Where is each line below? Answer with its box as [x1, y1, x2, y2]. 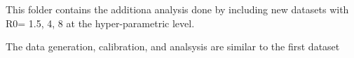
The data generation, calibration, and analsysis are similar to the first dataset [6, 39, 340, 54]
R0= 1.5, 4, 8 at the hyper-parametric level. [6, 15, 195, 30]
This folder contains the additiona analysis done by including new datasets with [6, 2, 349, 16]
